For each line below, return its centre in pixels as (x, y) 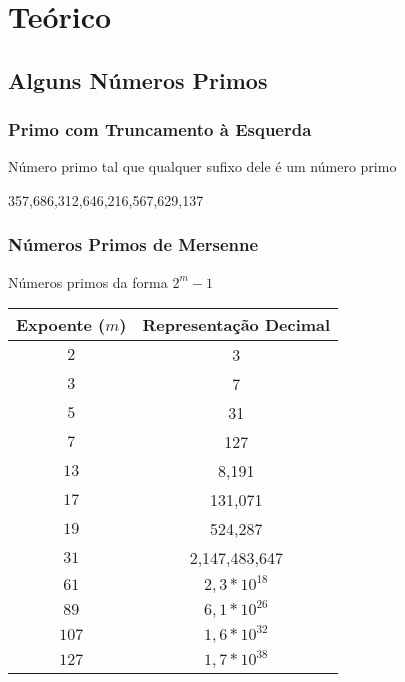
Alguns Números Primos (138, 79)
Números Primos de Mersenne (133, 244)
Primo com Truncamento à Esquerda (160, 129)
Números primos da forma (88, 281)
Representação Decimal (236, 325)
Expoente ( (61, 325)
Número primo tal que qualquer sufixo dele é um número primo (202, 166)
